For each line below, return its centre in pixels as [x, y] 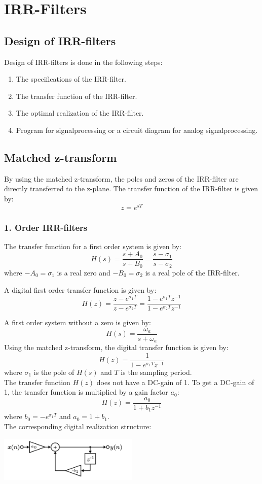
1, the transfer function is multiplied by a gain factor [86, 392]
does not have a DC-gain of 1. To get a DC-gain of [175, 382]
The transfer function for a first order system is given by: [93, 246]
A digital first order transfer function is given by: [80, 289]
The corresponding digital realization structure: [78, 426]
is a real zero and [84, 272]
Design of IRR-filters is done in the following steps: [83, 62]
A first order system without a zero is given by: [78, 322]
